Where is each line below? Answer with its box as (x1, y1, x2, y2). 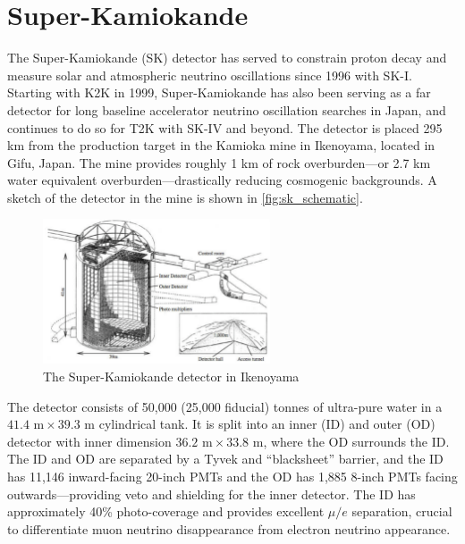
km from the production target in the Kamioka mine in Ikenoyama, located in (7, 136, 435, 155)
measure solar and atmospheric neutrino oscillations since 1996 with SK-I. (7, 65, 412, 84)
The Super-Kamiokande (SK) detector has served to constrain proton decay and (7, 48, 447, 67)
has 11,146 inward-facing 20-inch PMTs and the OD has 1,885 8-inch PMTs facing (7, 467, 458, 485)
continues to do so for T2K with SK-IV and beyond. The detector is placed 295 (7, 118, 443, 137)
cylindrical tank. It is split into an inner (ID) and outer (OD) (98, 414, 435, 433)
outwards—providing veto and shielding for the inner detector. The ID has (7, 484, 416, 503)
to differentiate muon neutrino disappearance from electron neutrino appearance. (7, 519, 451, 538)
